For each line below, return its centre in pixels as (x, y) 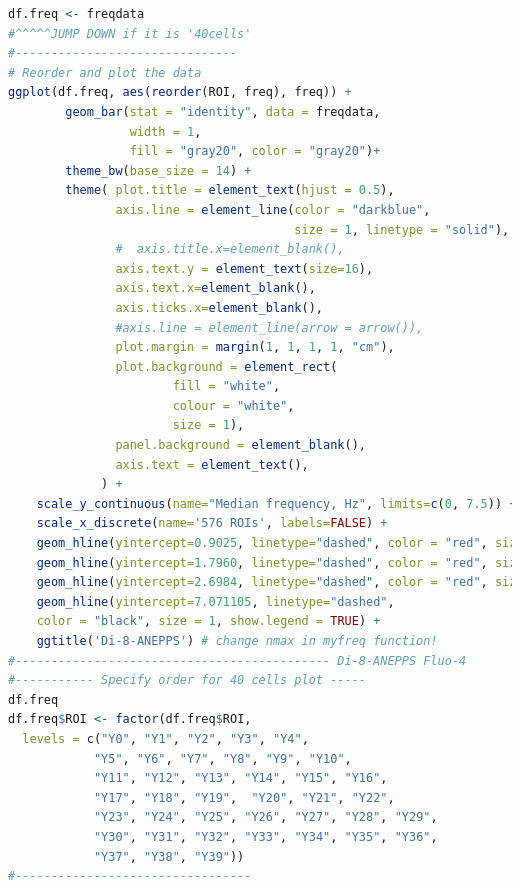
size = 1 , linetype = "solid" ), (402, 229)
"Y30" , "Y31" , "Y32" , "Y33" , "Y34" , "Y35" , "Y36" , (265, 836)
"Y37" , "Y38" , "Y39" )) (169, 856)
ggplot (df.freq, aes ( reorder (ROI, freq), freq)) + (180, 92)
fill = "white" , (226, 386)
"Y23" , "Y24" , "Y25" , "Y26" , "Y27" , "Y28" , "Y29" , (265, 817)
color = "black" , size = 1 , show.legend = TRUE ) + (208, 621)
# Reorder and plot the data (105, 72)
